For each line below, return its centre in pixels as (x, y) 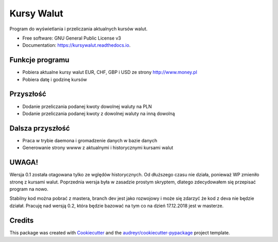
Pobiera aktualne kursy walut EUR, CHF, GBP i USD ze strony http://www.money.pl (110, 72)
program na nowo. (29, 189)
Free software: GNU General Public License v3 (72, 38)
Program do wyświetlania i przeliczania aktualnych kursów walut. (79, 29)
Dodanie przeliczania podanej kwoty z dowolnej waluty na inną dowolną (99, 114)
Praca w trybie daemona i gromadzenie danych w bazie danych (90, 140)
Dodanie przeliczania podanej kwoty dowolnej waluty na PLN (87, 106)
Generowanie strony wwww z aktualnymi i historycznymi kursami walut (98, 148)
